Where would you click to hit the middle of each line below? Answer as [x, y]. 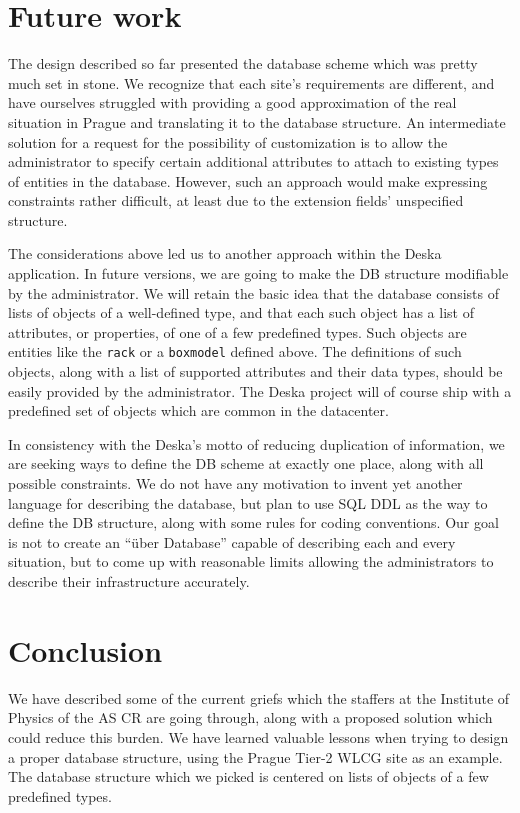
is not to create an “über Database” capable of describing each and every [232, 541]
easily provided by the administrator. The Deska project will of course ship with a [260, 390]
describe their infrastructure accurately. [129, 581]
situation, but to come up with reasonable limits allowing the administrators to [251, 561]
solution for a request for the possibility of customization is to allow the [228, 141]
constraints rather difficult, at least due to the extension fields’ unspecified [236, 200]
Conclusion [85, 649]
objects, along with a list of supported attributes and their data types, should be [255, 371]
